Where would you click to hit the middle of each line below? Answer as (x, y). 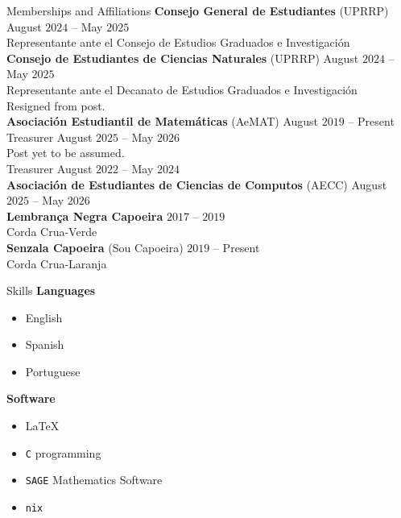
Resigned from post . (56, 105)
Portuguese (53, 371)
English (44, 317)
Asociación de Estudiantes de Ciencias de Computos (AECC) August (197, 184)
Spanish (45, 344)
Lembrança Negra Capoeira (85, 215)
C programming (63, 452)
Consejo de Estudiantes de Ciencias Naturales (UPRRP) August (183, 58)
